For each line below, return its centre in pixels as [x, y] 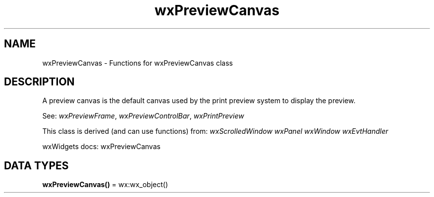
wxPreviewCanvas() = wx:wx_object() [105, 185]
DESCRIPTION [39, 82]
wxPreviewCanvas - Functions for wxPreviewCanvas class [137, 63]
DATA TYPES [36, 165]
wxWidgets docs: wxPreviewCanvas [101, 147]
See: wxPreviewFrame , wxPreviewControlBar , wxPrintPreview [143, 116]
